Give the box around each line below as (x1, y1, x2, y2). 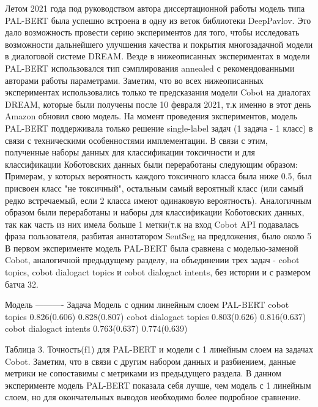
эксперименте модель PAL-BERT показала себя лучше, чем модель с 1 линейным (5, 378, 311, 391)
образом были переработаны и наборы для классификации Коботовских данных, (5, 206, 305, 218)
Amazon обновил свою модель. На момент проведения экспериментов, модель (5, 110, 297, 122)
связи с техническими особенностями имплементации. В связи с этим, (5, 133, 268, 146)
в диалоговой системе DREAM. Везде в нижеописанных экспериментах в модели (5, 50, 310, 62)
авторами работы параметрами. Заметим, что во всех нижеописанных (5, 73, 264, 86)
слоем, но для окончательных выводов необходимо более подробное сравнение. (5, 390, 301, 403)
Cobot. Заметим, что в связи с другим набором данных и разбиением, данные (5, 354, 296, 367)
